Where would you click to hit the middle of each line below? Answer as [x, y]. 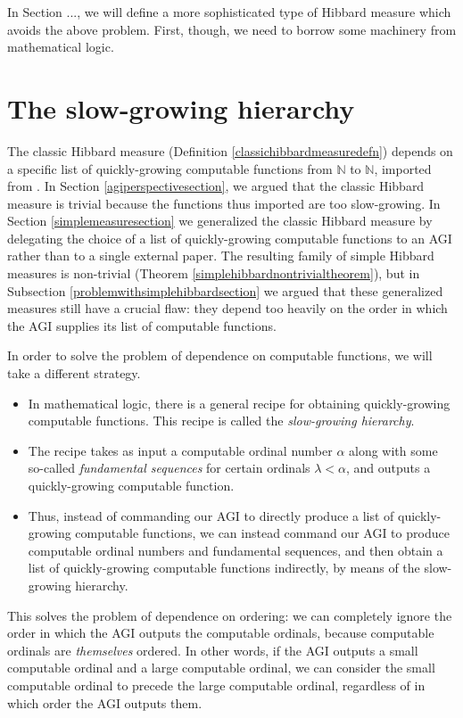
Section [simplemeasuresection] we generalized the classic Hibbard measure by [220, 221]
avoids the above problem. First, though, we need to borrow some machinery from [232, 29]
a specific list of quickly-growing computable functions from [170, 168]
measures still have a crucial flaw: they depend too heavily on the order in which [227, 308]
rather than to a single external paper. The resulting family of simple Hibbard [221, 256]
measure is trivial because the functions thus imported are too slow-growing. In [224, 203]
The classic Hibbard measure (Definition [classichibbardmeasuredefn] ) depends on [230, 150]
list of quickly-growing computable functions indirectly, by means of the [224, 568]
